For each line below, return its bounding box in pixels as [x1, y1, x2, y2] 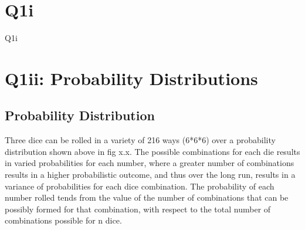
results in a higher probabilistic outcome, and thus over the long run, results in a [5, 168, 296, 181]
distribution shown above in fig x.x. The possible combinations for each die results [5, 145, 300, 157]
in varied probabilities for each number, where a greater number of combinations [5, 157, 294, 169]
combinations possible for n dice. [5, 214, 122, 226]
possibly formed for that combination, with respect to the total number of [5, 202, 271, 215]
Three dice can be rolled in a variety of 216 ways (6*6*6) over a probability [5, 134, 276, 146]
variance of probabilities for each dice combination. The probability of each [5, 180, 274, 192]
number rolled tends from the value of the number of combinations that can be [5, 191, 289, 204]
